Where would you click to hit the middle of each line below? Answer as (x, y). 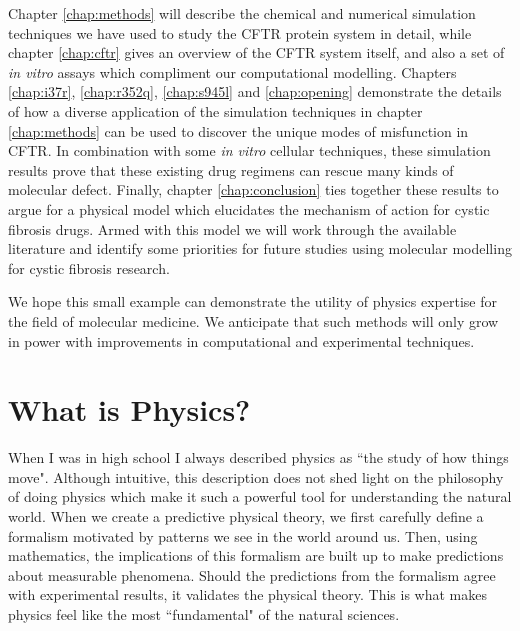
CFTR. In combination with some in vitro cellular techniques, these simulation (249, 150)
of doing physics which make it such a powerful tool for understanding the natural (260, 496)
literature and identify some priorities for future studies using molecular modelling (260, 248)
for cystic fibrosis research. (89, 267)
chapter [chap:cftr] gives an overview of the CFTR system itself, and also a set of (256, 52)
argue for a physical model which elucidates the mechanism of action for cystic (249, 208)
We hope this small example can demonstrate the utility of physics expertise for (253, 301)
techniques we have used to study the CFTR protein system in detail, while (240, 32)
